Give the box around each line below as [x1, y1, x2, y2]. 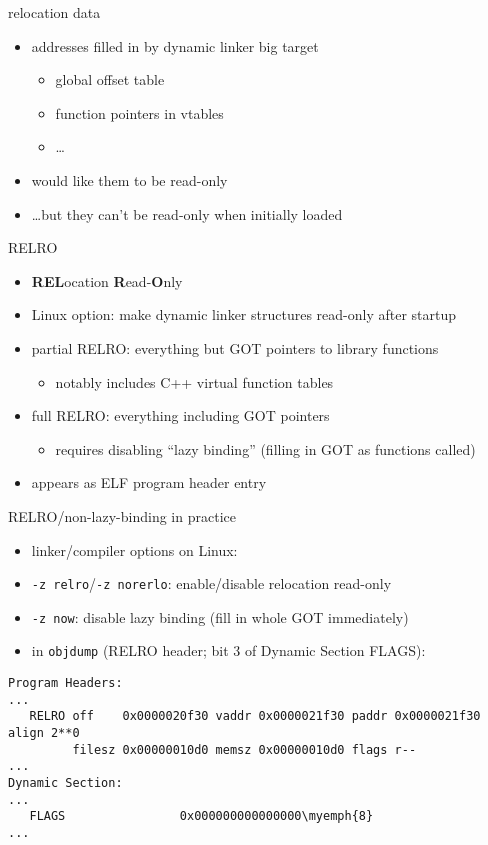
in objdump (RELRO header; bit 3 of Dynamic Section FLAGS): [31, 640, 426, 661]
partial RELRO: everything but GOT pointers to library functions [31, 337, 439, 358]
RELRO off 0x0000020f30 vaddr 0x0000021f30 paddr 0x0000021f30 [29, 709, 481, 724]
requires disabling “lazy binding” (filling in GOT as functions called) [55, 438, 476, 459]
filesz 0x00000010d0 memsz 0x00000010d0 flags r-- [72, 742, 417, 757]
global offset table [55, 69, 165, 90]
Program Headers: [8, 676, 123, 691]
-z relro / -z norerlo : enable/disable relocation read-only [31, 573, 392, 594]
